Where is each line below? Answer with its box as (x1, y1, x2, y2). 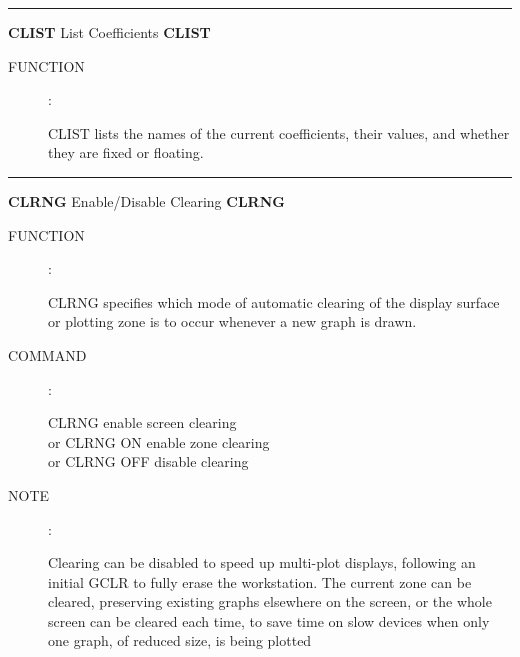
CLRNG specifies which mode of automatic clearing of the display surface (48, 291, 500, 312)
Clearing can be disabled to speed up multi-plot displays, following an (48, 552, 476, 573)
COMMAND (8, 344, 87, 365)
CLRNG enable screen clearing (48, 412, 237, 433)
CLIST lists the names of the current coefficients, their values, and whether (48, 122, 510, 143)
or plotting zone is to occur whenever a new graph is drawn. (48, 311, 417, 332)
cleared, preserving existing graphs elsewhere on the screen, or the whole (48, 591, 492, 612)
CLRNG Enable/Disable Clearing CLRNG (8, 190, 285, 211)
